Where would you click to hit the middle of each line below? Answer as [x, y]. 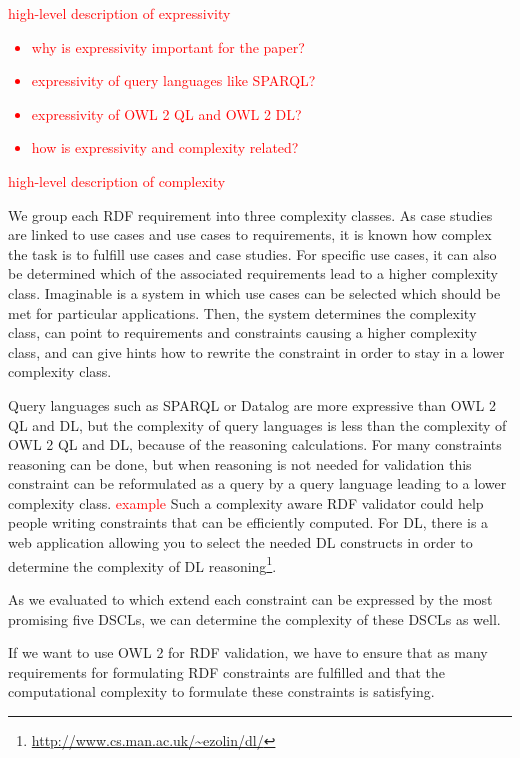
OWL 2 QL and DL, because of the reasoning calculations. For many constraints [255, 444]
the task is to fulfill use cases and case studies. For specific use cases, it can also [252, 253]
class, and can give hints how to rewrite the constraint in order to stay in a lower [256, 351]
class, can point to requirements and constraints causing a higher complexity [242, 332]
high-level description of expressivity [119, 13]
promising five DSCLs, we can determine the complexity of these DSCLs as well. [254, 618]
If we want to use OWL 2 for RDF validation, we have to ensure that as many [248, 652]
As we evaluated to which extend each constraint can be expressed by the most [250, 598]
